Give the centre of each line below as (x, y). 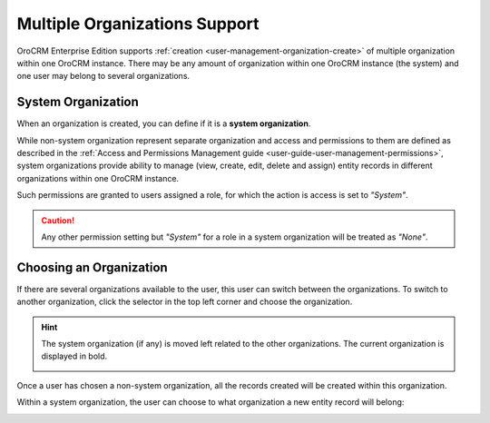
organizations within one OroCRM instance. (98, 178)
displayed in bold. (74, 356)
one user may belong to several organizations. (103, 76)
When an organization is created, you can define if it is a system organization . (164, 123)
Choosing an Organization (92, 267)
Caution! (58, 220)
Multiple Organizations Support (138, 24)
